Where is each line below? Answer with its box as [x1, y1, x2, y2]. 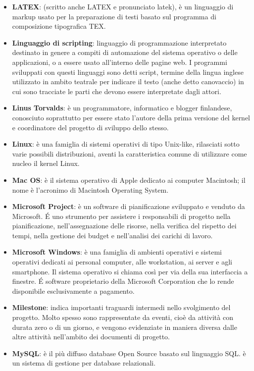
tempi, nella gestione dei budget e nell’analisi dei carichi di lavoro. [12, 230, 213, 240]
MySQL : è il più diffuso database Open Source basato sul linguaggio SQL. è [12, 348, 246, 358]
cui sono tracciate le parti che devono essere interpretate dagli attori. [12, 86, 221, 96]
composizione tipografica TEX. [12, 21, 106, 31]
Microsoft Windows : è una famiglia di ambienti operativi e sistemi [12, 247, 222, 257]
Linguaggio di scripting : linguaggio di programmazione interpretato [12, 37, 227, 48]
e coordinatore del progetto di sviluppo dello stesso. [12, 122, 169, 132]
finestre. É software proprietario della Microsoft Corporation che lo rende [12, 276, 234, 286]
